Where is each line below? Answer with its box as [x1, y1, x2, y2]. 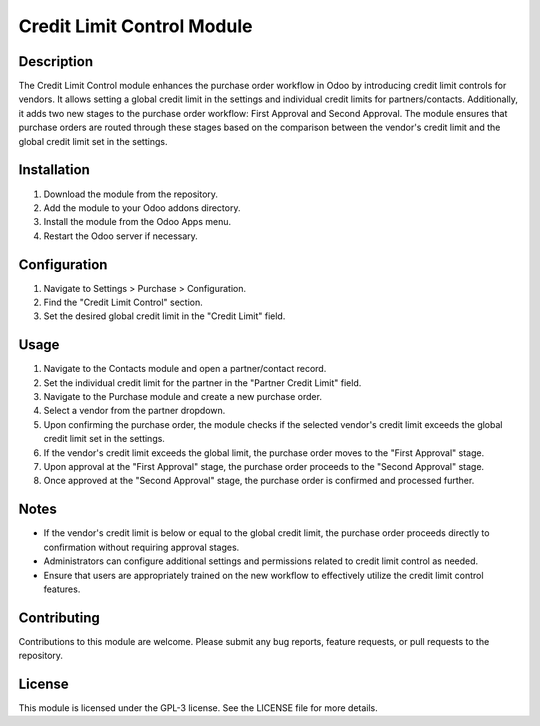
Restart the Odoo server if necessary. [43, 230, 199, 242]
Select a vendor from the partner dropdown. [43, 405, 226, 417]
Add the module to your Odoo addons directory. [43, 201, 241, 214]
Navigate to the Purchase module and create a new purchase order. [43, 391, 322, 403]
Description [18, 53, 94, 70]
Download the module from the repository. [43, 188, 219, 200]
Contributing [18, 609, 100, 626]
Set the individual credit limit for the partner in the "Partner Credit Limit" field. [43, 376, 362, 389]
